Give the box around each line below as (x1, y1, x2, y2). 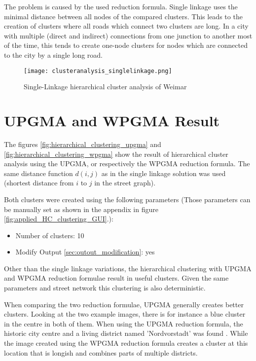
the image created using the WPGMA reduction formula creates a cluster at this (4, 338, 248, 348)
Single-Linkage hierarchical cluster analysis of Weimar (24, 81, 187, 92)
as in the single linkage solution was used (101, 168, 226, 178)
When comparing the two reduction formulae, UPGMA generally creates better (4, 299, 244, 309)
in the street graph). (94, 178, 156, 188)
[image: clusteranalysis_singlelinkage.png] (24, 67, 172, 74)
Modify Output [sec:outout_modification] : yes (15, 247, 155, 257)
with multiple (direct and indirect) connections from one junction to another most (4, 30, 253, 40)
